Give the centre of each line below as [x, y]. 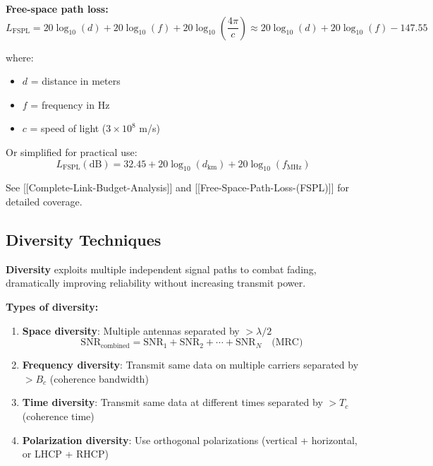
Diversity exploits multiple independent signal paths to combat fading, [161, 269]
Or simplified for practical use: [72, 151]
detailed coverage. [44, 201]
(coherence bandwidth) [99, 378]
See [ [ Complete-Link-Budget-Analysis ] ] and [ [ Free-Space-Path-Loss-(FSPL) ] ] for [178, 187]
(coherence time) [58, 416]
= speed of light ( [68, 128]
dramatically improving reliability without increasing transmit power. [156, 283]
